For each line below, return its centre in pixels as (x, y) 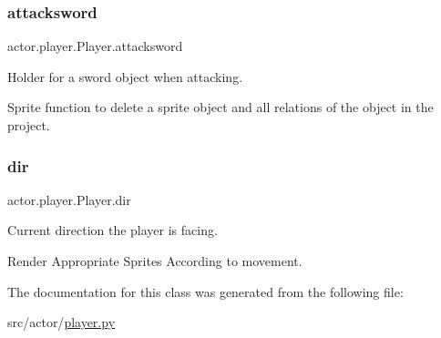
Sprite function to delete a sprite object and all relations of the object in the (220, 107)
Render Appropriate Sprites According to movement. (155, 261)
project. (29, 125)
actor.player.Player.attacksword (95, 46)
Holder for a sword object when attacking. (125, 76)
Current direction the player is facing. (113, 230)
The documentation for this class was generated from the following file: (205, 291)
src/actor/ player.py (62, 322)
